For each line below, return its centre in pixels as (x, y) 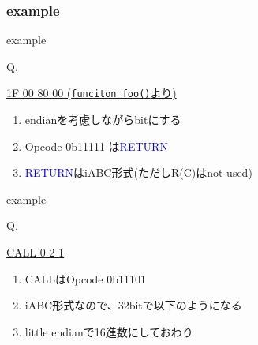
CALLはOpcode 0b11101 (86, 278)
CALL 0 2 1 (36, 252)
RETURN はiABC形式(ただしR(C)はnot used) (138, 172)
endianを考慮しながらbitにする (103, 120)
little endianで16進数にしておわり (109, 331)
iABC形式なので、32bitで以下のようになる (133, 305)
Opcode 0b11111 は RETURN (96, 146)
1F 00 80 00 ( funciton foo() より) (92, 93)
